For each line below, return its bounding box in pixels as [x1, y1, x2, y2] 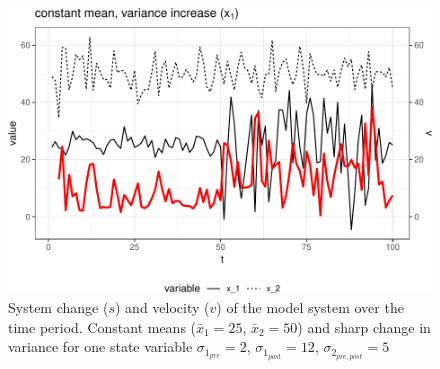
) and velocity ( [114, 297, 210, 318]
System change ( [8, 297, 109, 318]
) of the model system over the [216, 297, 404, 318]
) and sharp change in [297, 316, 431, 337]
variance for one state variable [8, 336, 193, 357]
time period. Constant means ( [8, 316, 197, 337]
